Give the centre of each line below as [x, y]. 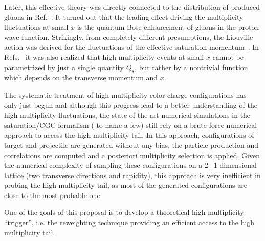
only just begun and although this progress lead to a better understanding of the [131, 105]
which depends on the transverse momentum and [81, 78]
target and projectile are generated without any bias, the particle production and [131, 145]
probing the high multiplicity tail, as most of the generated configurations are [126, 185]
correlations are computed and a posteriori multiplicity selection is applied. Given [132, 155]
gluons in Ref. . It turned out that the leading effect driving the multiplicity [124, 17]
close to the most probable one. [53, 195]
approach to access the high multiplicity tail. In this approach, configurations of [129, 135]
